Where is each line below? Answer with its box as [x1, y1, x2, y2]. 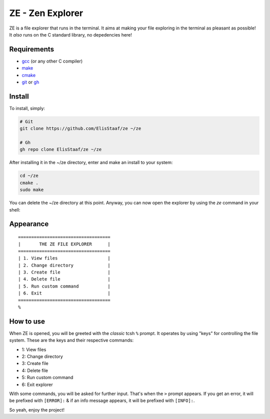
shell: [9, 206, 20, 212]
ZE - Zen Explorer [9, 7, 83, 18]
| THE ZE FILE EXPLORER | [18, 241, 111, 247]
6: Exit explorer [21, 381, 53, 387]
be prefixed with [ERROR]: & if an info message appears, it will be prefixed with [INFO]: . [9, 397, 195, 403]
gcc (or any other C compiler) [21, 58, 83, 64]
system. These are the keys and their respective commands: [9, 337, 134, 343]
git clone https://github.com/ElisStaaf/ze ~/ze [19, 125, 141, 131]
